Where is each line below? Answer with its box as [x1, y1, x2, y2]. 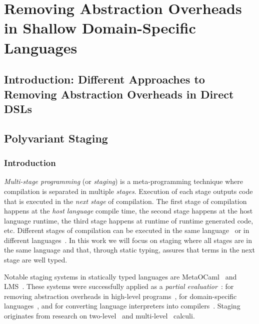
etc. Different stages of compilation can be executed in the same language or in [4, 225, 249, 235]
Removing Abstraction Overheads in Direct [4, 86, 234, 101]
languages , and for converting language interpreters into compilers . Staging [4, 300, 240, 311]
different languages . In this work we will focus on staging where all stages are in [4, 234, 252, 245]
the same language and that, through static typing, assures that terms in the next [4, 244, 255, 255]
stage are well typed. [4, 254, 67, 265]
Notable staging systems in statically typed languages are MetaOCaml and [4, 271, 237, 281]
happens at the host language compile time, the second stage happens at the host [4, 205, 253, 216]
